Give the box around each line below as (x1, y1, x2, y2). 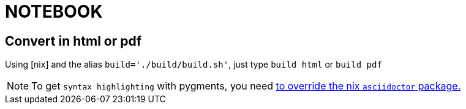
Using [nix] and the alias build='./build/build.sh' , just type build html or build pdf (5, 59, 382, 70)
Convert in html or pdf (5, 33, 142, 49)
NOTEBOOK (5, 1, 103, 22)
